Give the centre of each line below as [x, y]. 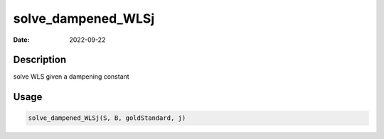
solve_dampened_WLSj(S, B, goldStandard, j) [107, 118]
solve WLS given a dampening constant [71, 77]
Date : [21, 40]
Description [40, 60]
